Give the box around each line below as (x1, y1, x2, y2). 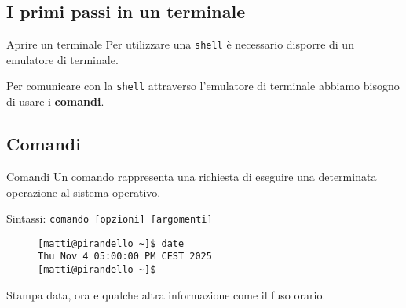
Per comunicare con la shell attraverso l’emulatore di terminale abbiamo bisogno (6, 78, 400, 94)
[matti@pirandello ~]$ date (38, 237, 185, 249)
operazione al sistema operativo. (6, 183, 161, 200)
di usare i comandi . (6, 93, 104, 110)
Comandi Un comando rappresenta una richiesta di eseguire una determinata (6, 168, 377, 184)
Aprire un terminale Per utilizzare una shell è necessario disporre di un (6, 36, 354, 53)
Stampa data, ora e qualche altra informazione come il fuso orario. (6, 286, 326, 303)
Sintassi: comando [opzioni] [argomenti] (6, 210, 213, 226)
